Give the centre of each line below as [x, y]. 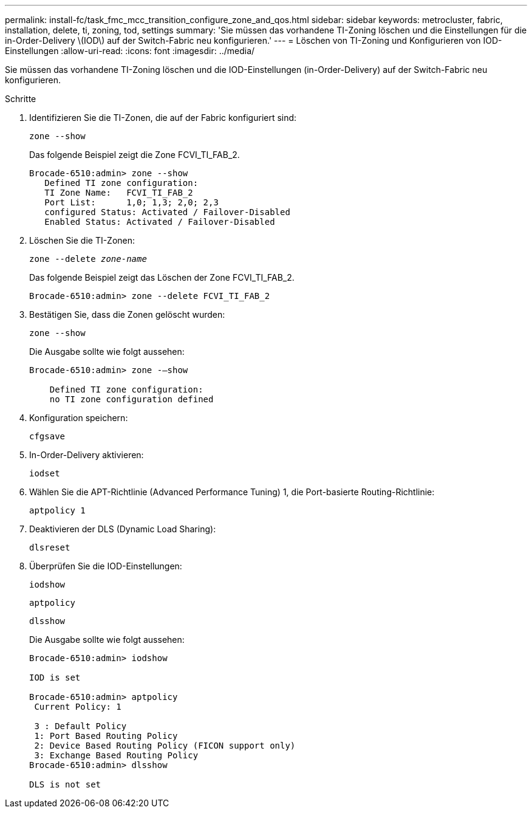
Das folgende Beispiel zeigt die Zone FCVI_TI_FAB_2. [135, 155]
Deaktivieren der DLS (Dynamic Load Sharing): [123, 529]
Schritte [21, 99]
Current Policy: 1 [78, 707]
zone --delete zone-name [88, 259]
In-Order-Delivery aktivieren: [87, 455]
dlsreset [50, 547]
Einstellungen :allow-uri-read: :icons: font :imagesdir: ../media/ [130, 51]
